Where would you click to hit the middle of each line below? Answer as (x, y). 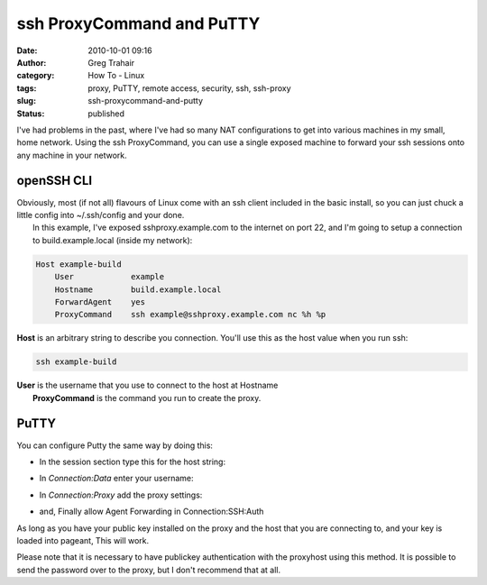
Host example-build (78, 264)
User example (110, 277)
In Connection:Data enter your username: (116, 479)
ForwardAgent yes (100, 302)
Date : (27, 50)
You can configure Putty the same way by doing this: (115, 445)
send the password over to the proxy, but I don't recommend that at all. (149, 570)
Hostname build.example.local (138, 289)
